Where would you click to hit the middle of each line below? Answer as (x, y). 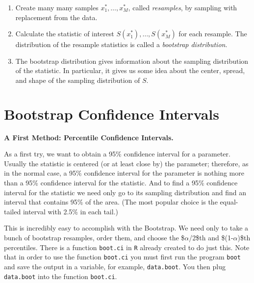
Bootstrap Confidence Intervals (112, 114)
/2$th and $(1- (211, 238)
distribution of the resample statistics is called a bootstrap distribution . (121, 44)
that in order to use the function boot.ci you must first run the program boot (122, 257)
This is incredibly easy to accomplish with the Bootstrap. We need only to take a (126, 228)
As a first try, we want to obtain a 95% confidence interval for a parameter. (117, 154)
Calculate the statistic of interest (65, 34)
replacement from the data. (56, 17)
